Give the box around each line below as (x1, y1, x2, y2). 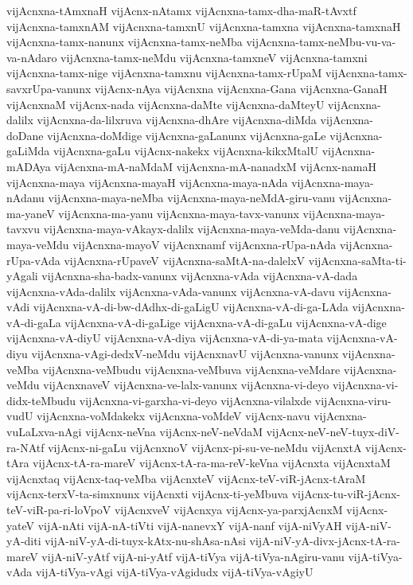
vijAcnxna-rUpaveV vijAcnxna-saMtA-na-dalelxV (64, 252, 306, 268)
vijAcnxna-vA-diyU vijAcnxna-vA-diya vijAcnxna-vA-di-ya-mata (6, 330, 323, 346)
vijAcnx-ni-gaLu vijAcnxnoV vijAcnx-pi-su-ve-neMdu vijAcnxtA (48, 439, 362, 455)
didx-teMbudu (6, 392, 76, 408)
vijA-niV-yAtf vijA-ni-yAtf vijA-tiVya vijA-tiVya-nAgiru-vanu (41, 548, 345, 564)
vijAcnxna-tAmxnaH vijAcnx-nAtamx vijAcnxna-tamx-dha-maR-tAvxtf (6, 2, 357, 18)
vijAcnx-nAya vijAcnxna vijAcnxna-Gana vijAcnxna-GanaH (94, 80, 388, 96)
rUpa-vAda (6, 252, 60, 268)
